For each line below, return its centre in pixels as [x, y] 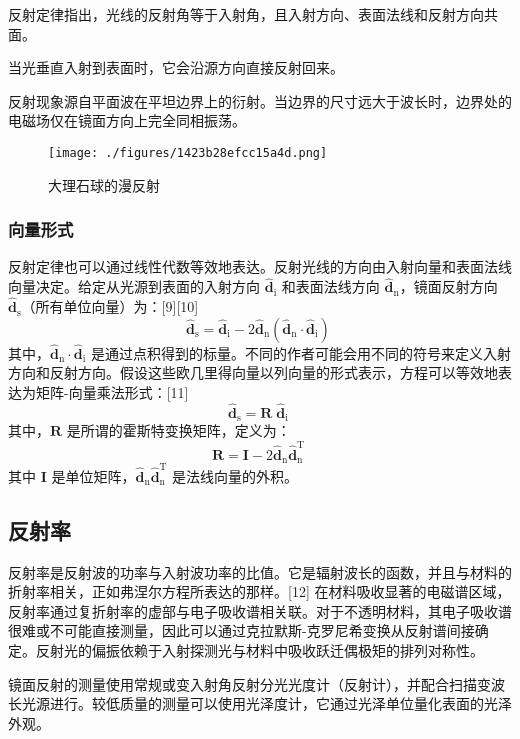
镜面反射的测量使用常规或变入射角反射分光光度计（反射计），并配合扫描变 [249, 683]
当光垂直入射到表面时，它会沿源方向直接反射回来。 [176, 67]
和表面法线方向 [330, 286]
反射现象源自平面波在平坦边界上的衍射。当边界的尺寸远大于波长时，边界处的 [260, 100]
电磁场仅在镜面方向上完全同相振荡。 [127, 120]
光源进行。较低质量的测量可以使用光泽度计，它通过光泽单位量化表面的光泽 [266, 703]
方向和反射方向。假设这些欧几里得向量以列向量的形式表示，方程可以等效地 [253, 372]
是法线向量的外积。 [235, 475]
